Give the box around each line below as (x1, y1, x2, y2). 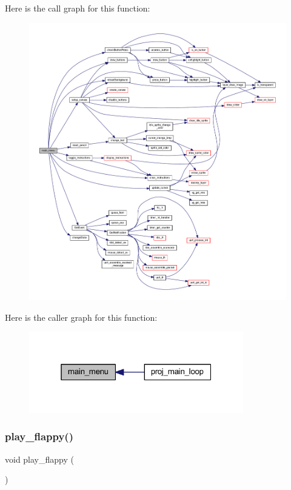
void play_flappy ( (5, 452, 74, 465)
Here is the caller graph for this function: (5, 310, 158, 323)
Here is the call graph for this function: (5, 2, 150, 14)
